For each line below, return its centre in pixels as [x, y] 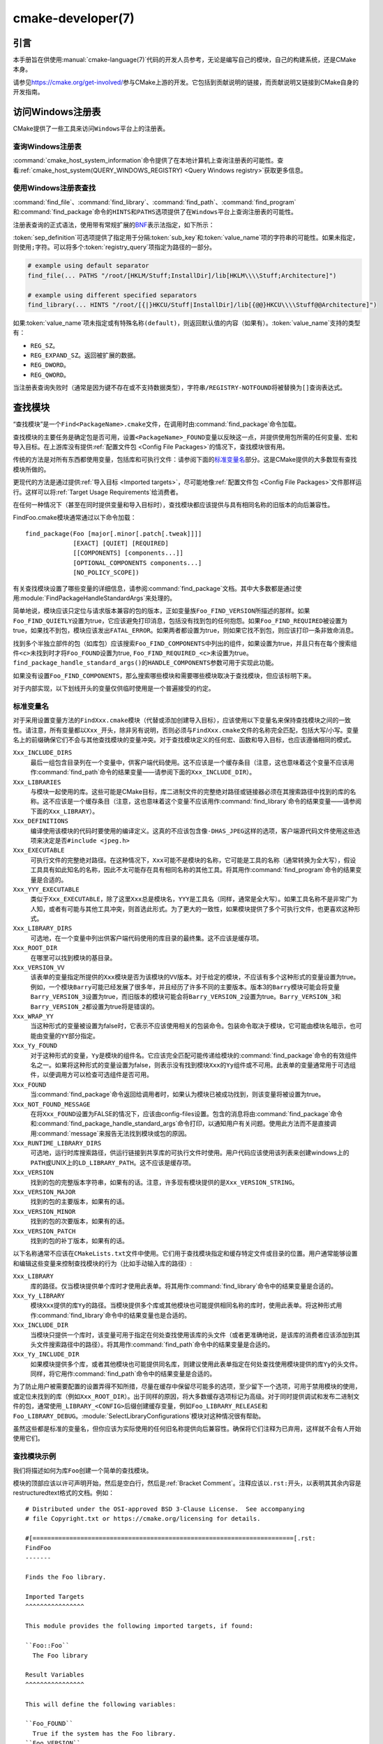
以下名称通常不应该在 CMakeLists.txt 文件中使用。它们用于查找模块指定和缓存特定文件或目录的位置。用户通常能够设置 [186, 1254]
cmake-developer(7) [74, 18]
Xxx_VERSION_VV [39, 968]
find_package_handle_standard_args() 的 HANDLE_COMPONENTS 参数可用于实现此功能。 [145, 663]
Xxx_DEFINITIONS [41, 821]
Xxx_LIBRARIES [37, 782]
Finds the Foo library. [66, 1577]
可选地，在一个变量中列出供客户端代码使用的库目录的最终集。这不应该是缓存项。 [147, 938]
